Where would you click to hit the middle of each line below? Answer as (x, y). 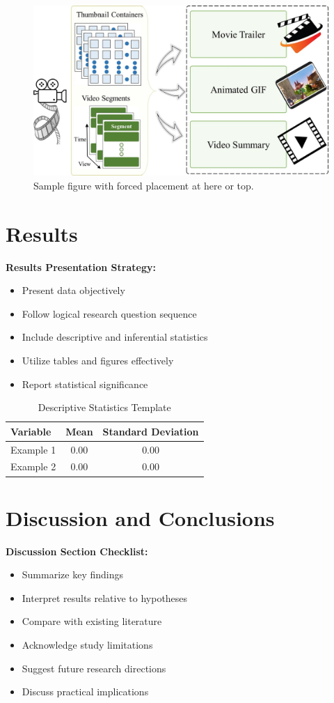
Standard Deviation (151, 431)
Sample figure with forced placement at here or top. (144, 185)
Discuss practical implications (85, 692)
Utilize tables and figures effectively (98, 360)
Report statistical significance (85, 384)
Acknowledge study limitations (87, 645)
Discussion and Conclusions (140, 517)
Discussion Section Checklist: (77, 551)
